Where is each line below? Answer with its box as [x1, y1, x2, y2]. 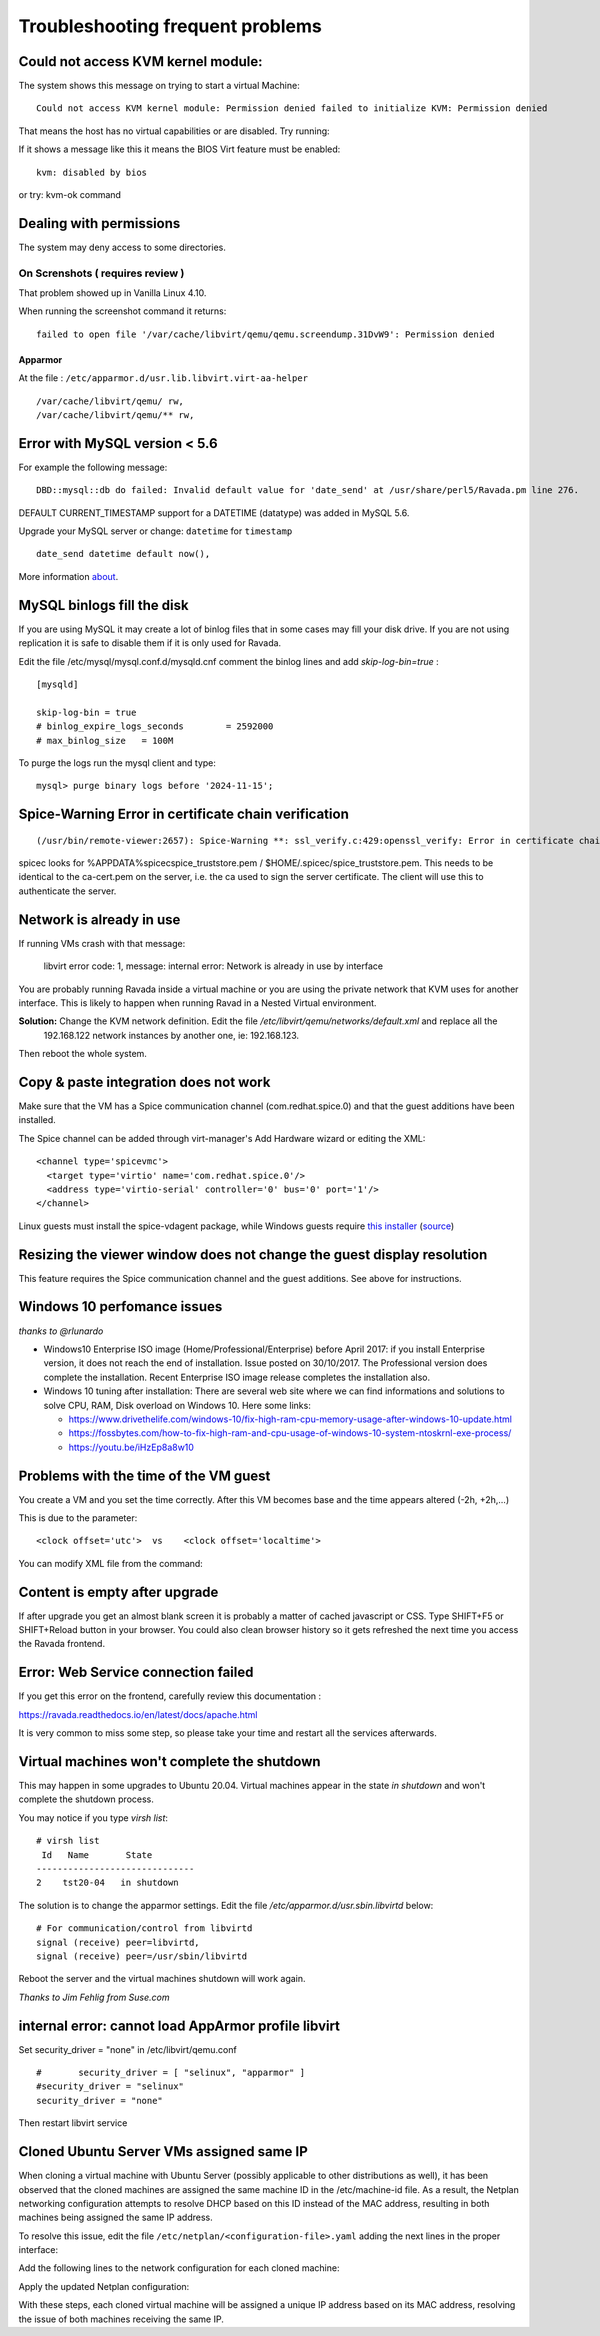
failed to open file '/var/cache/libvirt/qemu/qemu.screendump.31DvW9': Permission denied [36, 328, 495, 340]
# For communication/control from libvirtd [36, 1923, 253, 1934]
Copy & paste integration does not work [18, 1073, 271, 1090]
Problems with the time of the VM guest [18, 1467, 271, 1484]
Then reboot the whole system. [18, 1048, 147, 1060]
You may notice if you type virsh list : [18, 1811, 169, 1824]
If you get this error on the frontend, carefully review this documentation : [18, 1690, 322, 1702]
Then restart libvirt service [18, 2117, 128, 2129]
